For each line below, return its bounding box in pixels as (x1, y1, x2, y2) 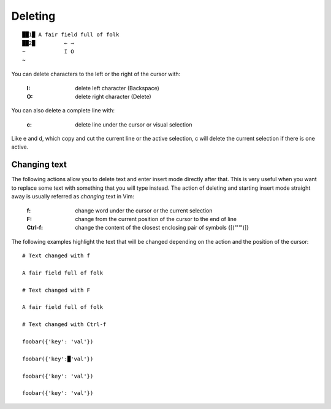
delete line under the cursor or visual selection (75, 120, 192, 128)
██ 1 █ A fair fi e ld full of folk (22, 31, 120, 38)
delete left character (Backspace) (75, 84, 159, 92)
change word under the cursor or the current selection (75, 206, 213, 214)
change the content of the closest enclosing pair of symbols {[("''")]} (75, 224, 249, 232)
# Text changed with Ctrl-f (22, 321, 107, 328)
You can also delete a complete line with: (11, 107, 115, 114)
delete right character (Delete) (75, 93, 151, 100)
